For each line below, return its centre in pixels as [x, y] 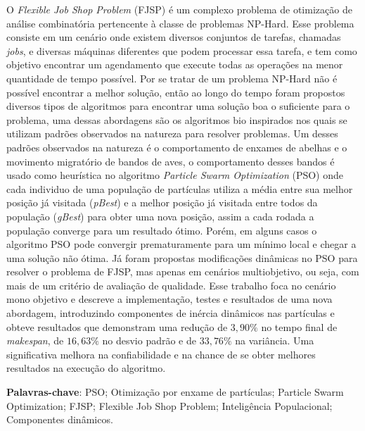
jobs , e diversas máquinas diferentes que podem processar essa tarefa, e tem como [182, 50]
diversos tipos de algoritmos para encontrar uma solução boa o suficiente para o [178, 106]
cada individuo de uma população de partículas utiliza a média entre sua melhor [180, 188]
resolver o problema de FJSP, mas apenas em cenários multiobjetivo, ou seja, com [183, 271]
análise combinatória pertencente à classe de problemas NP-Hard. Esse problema [180, 23]
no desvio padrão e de [149, 341]
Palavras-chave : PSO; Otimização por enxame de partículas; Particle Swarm [175, 392]
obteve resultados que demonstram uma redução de [117, 326]
